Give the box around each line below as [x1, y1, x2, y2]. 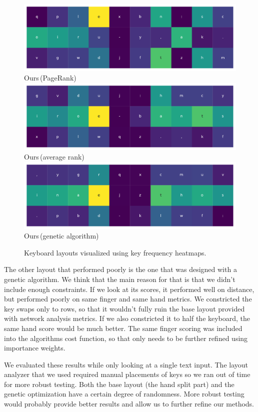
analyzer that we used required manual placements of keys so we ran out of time [4, 369, 250, 379]
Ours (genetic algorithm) [24, 230, 99, 241]
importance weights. [4, 342, 65, 353]
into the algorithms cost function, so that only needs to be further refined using [4, 332, 248, 343]
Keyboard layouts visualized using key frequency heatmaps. [24, 247, 206, 257]
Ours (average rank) [24, 151, 84, 162]
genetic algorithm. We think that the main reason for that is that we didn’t [4, 273, 235, 284]
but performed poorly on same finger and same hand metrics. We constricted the [4, 293, 252, 304]
